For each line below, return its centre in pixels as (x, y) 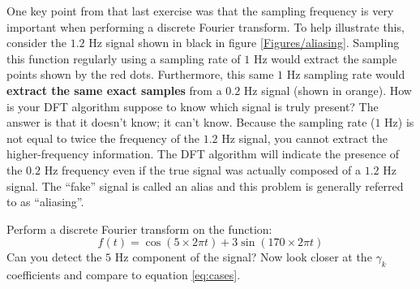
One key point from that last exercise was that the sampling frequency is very (200, 11)
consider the (37, 43)
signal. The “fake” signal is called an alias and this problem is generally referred (205, 185)
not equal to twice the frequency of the (103, 138)
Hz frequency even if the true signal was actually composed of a (203, 169)
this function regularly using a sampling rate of (124, 58)
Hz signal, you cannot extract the (304, 138)
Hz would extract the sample (325, 58)
